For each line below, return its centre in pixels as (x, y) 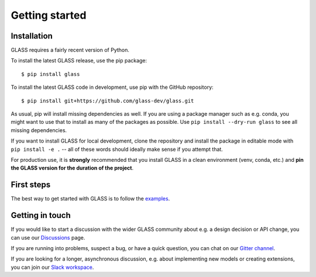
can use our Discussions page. (48, 237)
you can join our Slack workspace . (52, 267)
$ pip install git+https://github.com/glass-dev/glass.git (108, 101)
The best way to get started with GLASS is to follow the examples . (90, 199)
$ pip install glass (51, 74)
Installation (32, 36)
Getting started (49, 15)
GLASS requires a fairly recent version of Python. (70, 50)
